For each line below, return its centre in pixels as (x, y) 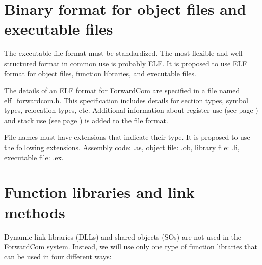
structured (20, 63)
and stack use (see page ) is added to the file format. (86, 120)
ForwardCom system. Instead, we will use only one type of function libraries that (131, 246)
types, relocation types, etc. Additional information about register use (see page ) (131, 110)
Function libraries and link (99, 192)
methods (35, 212)
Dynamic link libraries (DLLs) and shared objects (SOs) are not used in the (123, 236)
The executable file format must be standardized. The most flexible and (116, 53)
